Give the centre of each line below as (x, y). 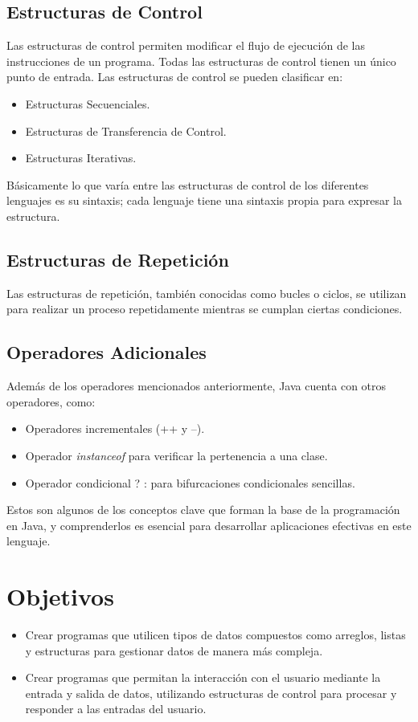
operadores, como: (51, 401)
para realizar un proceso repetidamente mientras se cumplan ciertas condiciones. (205, 309)
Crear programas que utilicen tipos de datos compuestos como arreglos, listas (215, 635)
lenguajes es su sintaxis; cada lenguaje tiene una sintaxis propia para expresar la (204, 200)
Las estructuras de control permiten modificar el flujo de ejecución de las (186, 45)
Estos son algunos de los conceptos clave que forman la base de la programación (203, 510)
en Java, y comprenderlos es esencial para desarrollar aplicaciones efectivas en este (209, 525)
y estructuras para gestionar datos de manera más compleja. (174, 650)
